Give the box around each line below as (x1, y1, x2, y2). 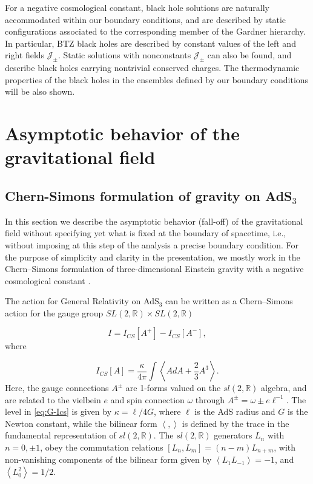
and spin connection (110, 393, 185, 406)
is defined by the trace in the (182, 417, 289, 429)
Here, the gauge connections (5, 381, 109, 394)
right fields (5, 49, 45, 61)
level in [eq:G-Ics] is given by (5, 405, 112, 418)
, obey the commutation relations (40, 441, 163, 454)
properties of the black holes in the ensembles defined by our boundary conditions (5, 73, 309, 86)
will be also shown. (5, 85, 75, 98)
